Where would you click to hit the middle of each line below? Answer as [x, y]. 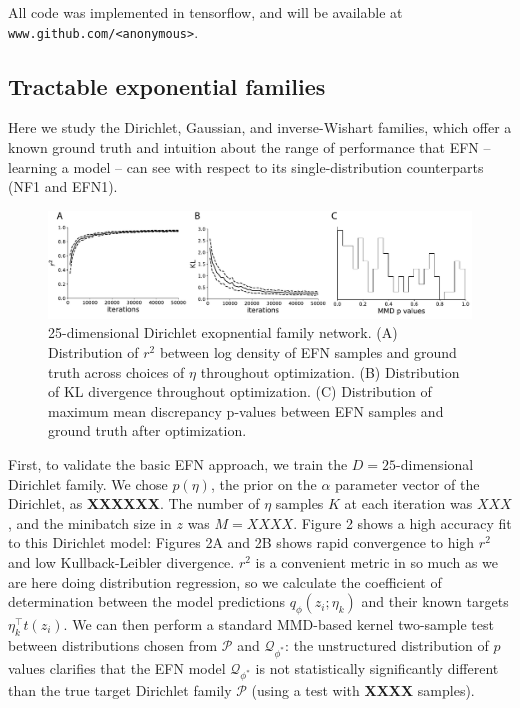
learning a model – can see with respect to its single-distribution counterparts [246, 166]
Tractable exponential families [167, 85]
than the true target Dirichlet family [120, 690]
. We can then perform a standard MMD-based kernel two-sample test [278, 624]
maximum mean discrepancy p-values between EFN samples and [246, 410]
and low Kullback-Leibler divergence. [121, 562]
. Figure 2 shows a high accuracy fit [402, 522]
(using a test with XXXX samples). [363, 690]
